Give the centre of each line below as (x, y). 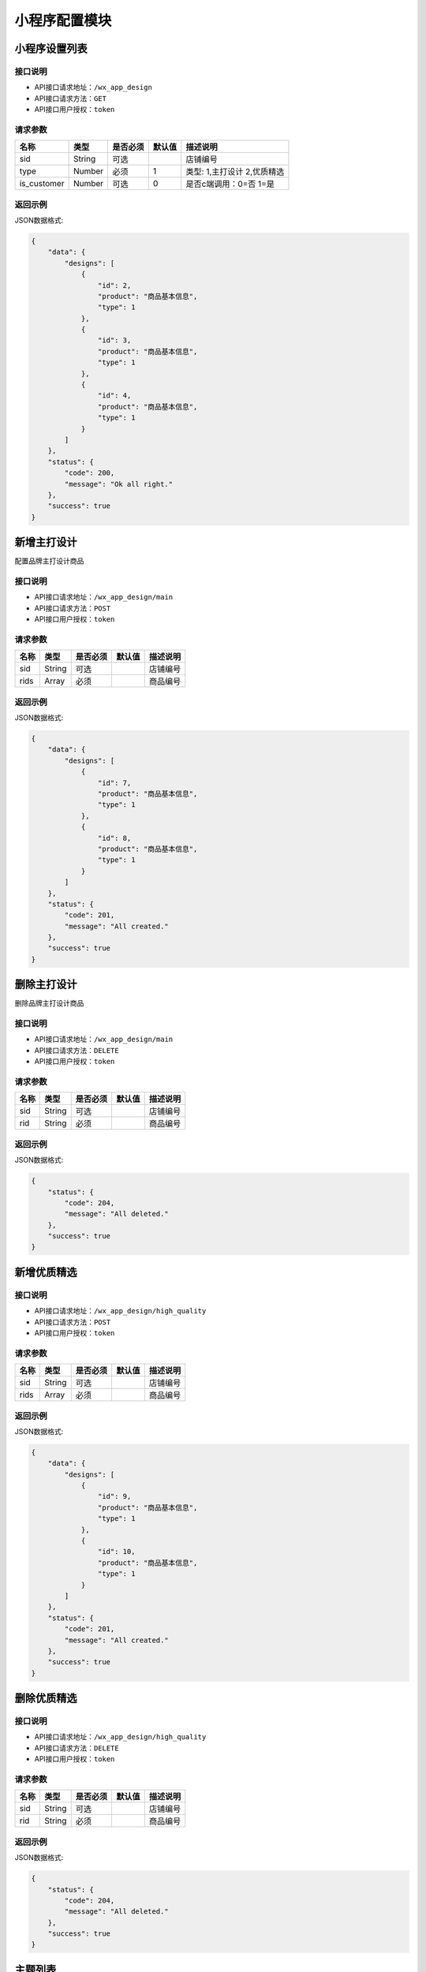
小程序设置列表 (51, 49)
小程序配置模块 (63, 21)
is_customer (42, 184)
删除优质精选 (46, 1699)
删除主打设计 (46, 985)
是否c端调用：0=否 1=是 (230, 184)
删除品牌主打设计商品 (49, 1003)
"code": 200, (90, 473)
